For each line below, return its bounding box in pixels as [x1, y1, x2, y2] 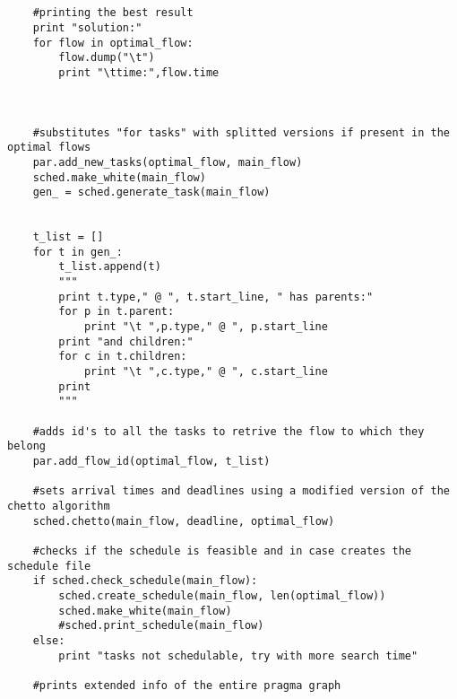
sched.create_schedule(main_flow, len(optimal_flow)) [58, 589, 386, 602]
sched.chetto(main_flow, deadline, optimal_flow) [32, 514, 335, 528]
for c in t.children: [58, 350, 187, 363]
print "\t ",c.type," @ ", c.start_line [83, 365, 328, 379]
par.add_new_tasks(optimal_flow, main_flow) [32, 155, 303, 169]
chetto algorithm [7, 499, 110, 512]
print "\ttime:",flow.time [58, 66, 220, 79]
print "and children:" [58, 335, 194, 348]
